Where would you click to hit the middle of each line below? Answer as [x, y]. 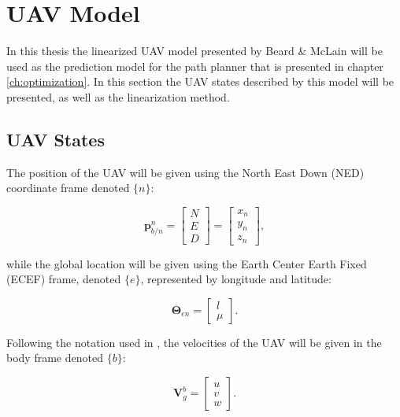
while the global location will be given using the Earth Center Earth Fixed [187, 263]
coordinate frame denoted [68, 188]
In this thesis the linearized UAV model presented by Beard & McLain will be [194, 51]
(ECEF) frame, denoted [64, 279]
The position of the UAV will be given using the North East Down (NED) [185, 172]
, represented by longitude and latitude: [236, 279]
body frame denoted [55, 358]
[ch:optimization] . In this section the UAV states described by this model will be [200, 81]
